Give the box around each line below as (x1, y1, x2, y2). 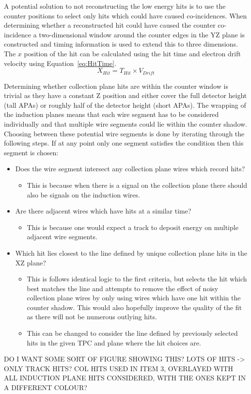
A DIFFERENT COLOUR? (4, 382, 87, 393)
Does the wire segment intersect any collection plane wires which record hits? (15, 164, 245, 174)
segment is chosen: (4, 147, 59, 157)
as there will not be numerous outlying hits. (27, 312, 157, 322)
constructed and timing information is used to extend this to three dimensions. (4, 39, 238, 49)
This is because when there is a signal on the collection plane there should (27, 180, 247, 190)
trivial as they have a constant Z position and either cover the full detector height (4, 90, 247, 100)
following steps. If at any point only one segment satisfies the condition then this (4, 138, 244, 148)
